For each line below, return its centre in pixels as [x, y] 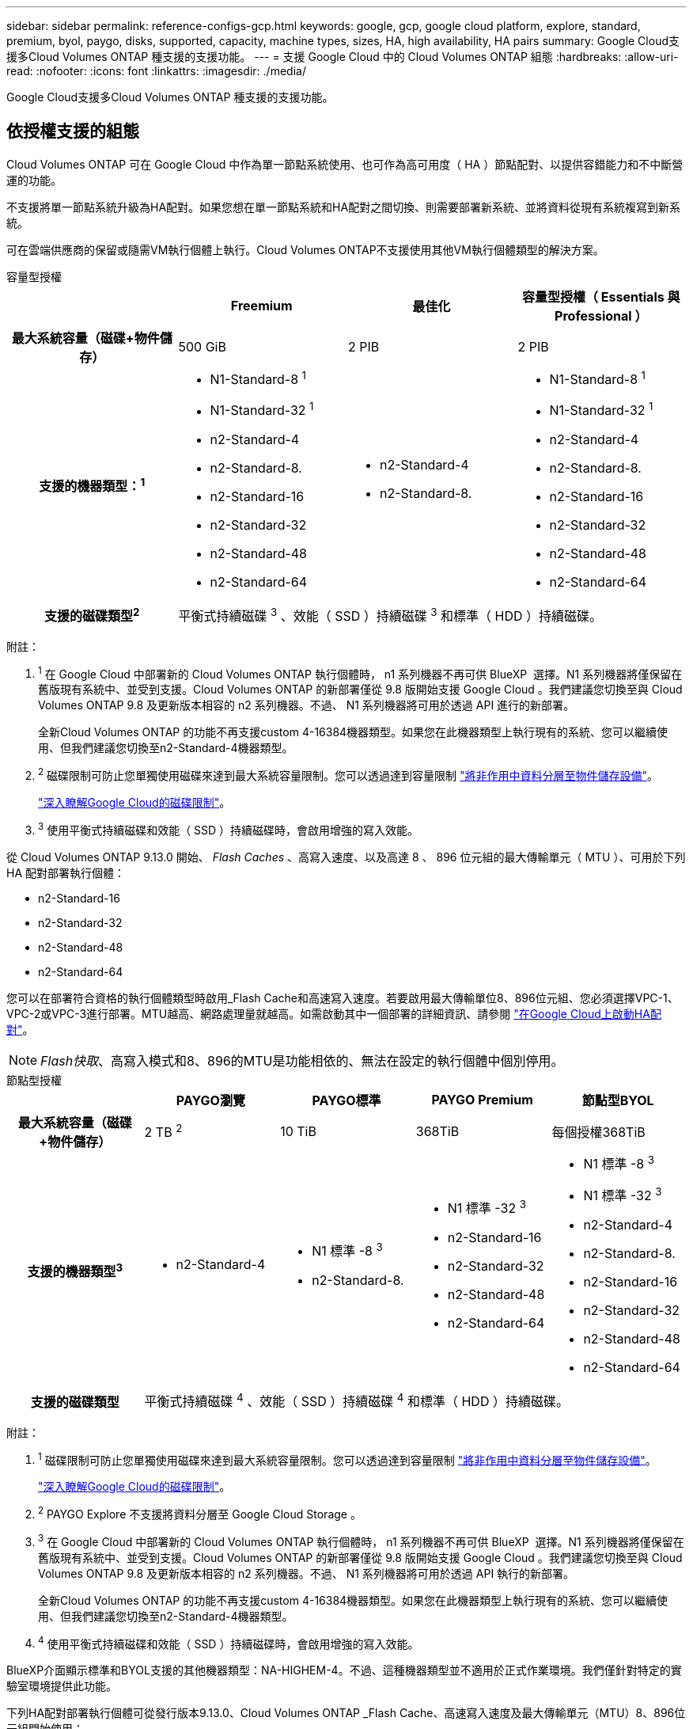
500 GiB [202, 346]
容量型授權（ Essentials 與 [601, 296]
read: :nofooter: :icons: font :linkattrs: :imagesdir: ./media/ [156, 71]
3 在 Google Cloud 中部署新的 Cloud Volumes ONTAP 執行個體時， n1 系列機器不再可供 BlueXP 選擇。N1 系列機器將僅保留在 [361, 1541]
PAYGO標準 [346, 1100]
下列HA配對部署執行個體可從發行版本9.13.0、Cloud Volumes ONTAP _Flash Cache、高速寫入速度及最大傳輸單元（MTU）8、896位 [346, 1713]
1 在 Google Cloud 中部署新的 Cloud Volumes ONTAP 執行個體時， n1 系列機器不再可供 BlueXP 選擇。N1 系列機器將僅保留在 [360, 673]
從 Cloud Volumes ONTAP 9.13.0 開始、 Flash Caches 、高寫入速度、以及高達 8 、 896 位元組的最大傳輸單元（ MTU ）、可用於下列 [346, 857]
